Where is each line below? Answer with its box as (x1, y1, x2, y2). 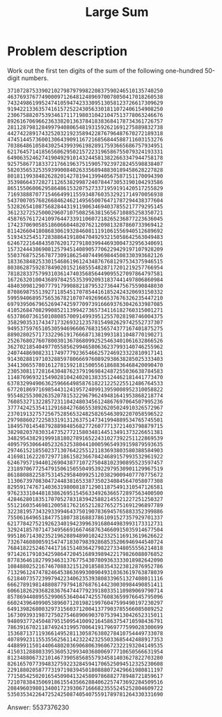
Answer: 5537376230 (7, 703, 70, 711)
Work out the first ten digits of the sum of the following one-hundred (7, 66, 203, 75)
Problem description (7, 43, 127, 59)
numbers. (21, 74, 49, 82)
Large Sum (85, 4, 149, 20)
